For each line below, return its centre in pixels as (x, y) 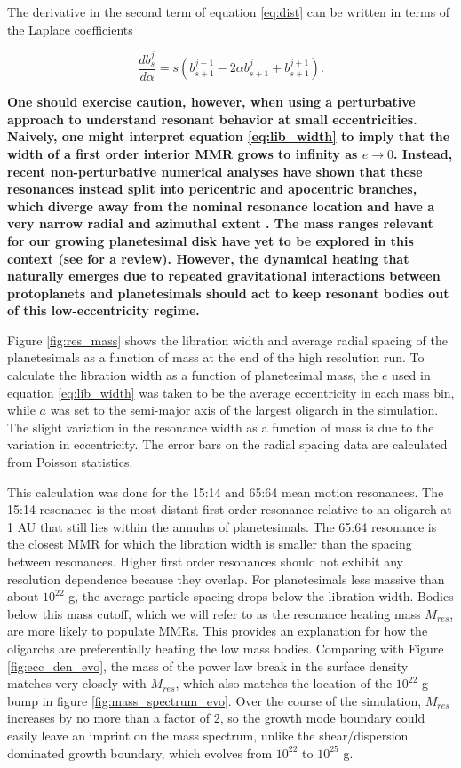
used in (411, 375)
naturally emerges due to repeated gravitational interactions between (224, 276)
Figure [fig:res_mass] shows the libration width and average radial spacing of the (227, 340)
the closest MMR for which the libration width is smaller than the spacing (210, 544)
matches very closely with (77, 683)
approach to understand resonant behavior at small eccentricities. (212, 119)
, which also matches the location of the (284, 683)
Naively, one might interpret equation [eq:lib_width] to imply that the (229, 136)
